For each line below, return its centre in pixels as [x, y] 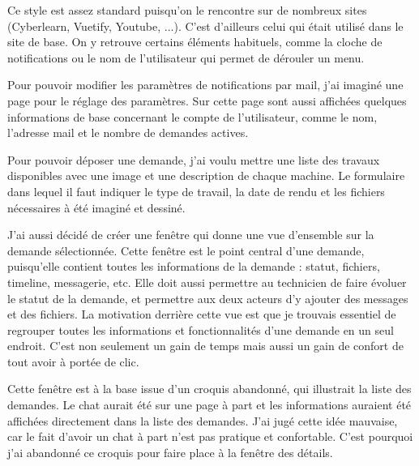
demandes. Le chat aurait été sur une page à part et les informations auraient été [209, 405]
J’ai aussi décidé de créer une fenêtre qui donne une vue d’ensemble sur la [191, 235]
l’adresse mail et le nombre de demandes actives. [128, 133]
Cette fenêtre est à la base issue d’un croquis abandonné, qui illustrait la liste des [209, 389]
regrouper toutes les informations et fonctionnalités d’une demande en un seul [201, 329]
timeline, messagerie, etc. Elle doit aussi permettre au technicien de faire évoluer [207, 282]
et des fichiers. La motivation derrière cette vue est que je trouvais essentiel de [202, 314]
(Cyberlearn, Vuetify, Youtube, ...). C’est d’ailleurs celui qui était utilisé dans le [205, 26]
